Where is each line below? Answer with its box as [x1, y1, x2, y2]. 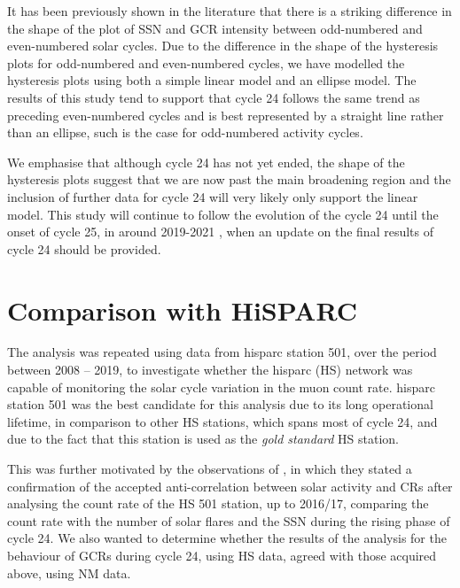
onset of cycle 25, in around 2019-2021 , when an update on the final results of [7, 222, 433, 241]
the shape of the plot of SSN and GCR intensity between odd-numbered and [7, 19, 423, 37]
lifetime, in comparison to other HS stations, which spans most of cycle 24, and [7, 412, 438, 430]
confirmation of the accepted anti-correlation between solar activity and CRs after [7, 476, 453, 495]
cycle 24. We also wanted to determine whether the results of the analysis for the [7, 529, 447, 547]
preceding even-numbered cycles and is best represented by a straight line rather [7, 105, 444, 124]
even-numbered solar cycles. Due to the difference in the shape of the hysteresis [7, 36, 439, 55]
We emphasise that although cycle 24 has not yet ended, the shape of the [7, 152, 405, 171]
